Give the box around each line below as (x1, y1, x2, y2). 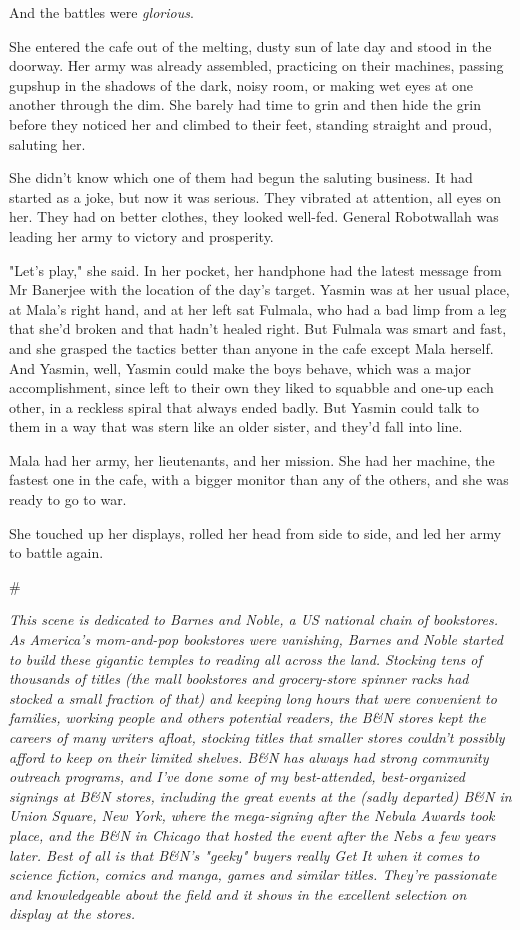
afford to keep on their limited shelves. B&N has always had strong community (9, 746, 489, 767)
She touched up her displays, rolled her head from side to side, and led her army (9, 522, 502, 543)
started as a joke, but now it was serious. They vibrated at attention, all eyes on (9, 186, 502, 207)
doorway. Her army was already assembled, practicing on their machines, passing (9, 55, 504, 76)
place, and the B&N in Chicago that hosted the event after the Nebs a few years (9, 824, 496, 845)
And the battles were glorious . (9, 2, 194, 22)
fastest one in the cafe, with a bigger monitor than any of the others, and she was (9, 469, 509, 490)
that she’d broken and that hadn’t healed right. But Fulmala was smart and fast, (9, 318, 507, 339)
